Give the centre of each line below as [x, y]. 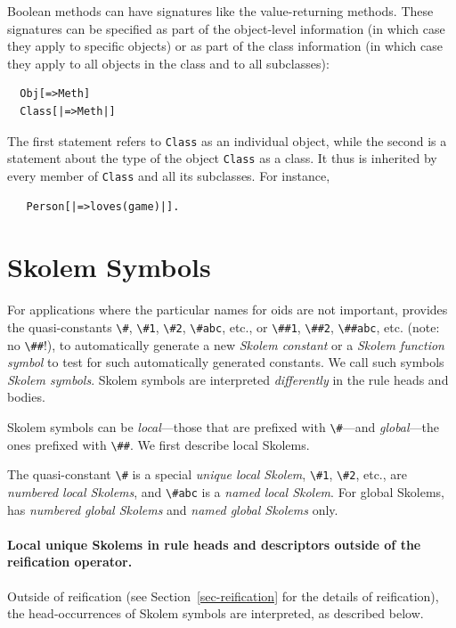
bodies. [26, 397]
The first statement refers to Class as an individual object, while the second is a [227, 140]
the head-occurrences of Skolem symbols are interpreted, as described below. [216, 613]
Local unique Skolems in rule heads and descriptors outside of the [214, 544]
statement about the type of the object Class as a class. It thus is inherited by [222, 158]
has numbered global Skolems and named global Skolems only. [173, 509]
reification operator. [70, 562]
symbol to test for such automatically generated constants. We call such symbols [226, 362]
